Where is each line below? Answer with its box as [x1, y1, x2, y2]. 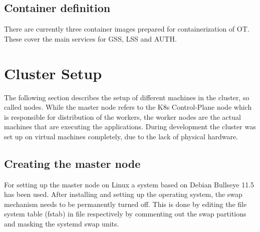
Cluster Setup [4, 63, 102, 83]
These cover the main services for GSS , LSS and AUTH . [4, 33, 177, 44]
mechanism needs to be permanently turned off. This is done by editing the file [4, 198, 247, 209]
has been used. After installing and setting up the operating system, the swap [4, 189, 242, 199]
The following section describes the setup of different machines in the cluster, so [4, 92, 249, 102]
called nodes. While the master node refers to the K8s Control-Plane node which [4, 102, 252, 112]
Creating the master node [4, 155, 141, 171]
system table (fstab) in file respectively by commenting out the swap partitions [4, 208, 246, 219]
